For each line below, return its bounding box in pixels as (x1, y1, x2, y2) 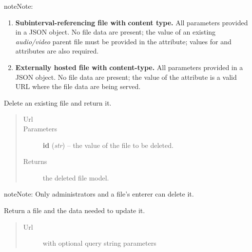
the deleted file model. (42, 172, 109, 182)
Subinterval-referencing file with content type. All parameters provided (15, 17, 248, 27)
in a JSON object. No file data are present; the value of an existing (15, 27, 216, 37)
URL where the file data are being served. (15, 81, 141, 91)
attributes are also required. (15, 46, 99, 56)
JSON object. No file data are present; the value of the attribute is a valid (15, 72, 237, 82)
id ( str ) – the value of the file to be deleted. (42, 140, 174, 150)
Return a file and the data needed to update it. (4, 205, 145, 215)
